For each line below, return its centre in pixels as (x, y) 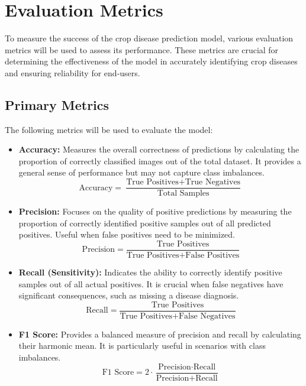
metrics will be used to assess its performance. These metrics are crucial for (142, 49)
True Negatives (213, 182)
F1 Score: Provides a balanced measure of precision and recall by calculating (160, 334)
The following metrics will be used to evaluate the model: (109, 129)
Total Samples (183, 194)
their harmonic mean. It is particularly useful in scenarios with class (142, 346)
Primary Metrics (57, 104)
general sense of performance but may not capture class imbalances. (141, 172)
